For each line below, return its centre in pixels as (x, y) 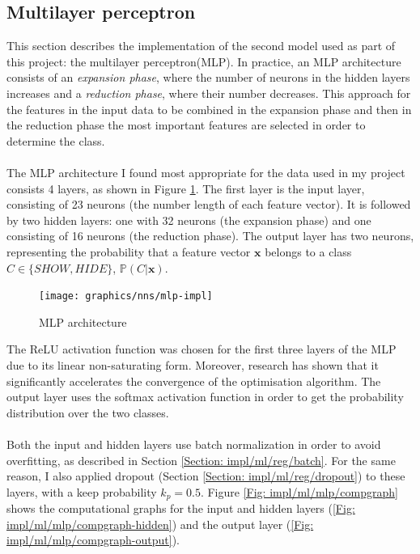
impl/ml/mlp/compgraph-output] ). (93, 540)
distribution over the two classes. (88, 412)
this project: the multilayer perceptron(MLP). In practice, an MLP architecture (204, 61)
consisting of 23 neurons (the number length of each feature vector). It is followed (209, 204)
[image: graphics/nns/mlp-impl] (126, 296)
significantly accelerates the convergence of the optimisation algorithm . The (194, 381)
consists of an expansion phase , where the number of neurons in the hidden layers (208, 77)
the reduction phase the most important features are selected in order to (186, 125)
